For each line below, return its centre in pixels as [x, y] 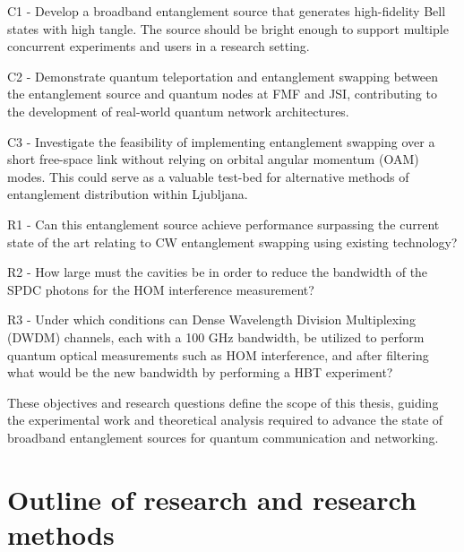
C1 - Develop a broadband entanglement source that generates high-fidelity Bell [227, 11]
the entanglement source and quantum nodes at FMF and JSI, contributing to [222, 94]
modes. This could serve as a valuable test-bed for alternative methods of [208, 176]
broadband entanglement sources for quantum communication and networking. [223, 437]
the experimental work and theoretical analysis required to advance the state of [225, 420]
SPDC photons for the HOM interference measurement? [161, 289]
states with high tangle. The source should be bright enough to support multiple [228, 28]
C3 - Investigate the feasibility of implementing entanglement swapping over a [221, 141]
